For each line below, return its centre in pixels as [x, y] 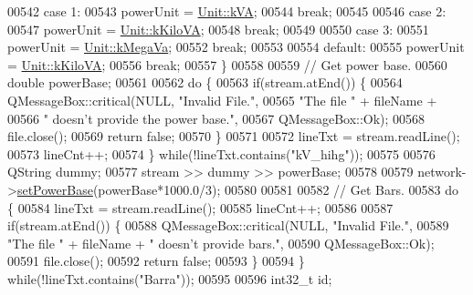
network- [442, 172]
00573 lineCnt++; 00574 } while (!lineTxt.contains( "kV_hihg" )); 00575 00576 [221, 153]
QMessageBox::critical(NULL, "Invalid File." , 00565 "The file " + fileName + [222, 100]
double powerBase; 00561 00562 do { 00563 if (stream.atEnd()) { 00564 [205, 82]
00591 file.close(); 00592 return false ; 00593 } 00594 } [156, 261]
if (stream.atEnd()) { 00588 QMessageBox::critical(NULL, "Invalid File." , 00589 [228, 225]
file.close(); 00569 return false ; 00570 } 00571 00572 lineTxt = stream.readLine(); [234, 136]
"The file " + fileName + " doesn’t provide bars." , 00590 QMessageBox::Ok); [221, 243]
